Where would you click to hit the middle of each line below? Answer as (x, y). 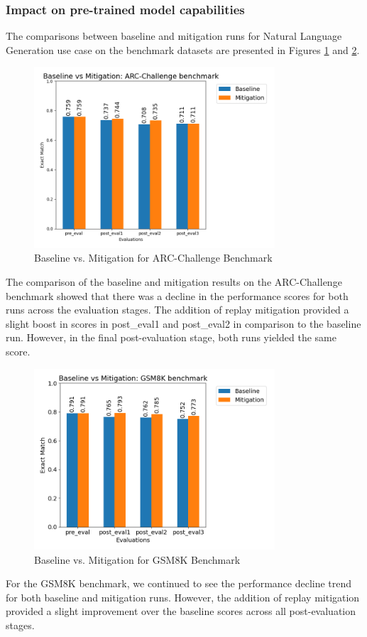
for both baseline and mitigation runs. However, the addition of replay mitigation (183, 597)
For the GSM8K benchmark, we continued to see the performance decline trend (179, 583)
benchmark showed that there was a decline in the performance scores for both (177, 295)
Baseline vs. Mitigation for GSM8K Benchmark (137, 559)
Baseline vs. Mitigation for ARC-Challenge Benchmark (153, 258)
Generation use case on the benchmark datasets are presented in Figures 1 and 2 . (183, 49)
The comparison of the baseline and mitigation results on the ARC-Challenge (174, 281)
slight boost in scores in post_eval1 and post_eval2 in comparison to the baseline (183, 323)
